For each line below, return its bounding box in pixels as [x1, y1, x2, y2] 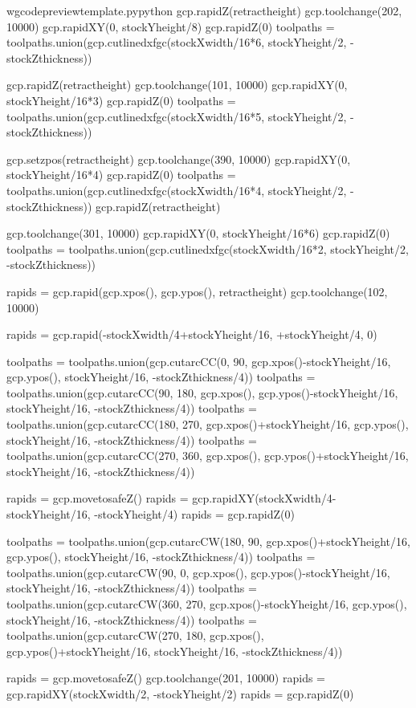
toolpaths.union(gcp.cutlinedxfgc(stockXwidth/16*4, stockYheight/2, [6, 181, 347, 198]
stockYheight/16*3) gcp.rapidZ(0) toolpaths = [6, 92, 236, 108]
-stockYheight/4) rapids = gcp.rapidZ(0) [94, 506, 295, 523]
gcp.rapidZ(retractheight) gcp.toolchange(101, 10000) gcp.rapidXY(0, [6, 76, 348, 93]
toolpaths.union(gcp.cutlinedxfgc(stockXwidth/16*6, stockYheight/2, [6, 34, 347, 51]
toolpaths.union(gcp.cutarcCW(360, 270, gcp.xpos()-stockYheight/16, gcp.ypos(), [6, 596, 407, 612]
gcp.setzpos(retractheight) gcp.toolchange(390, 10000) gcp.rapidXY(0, [6, 150, 351, 167]
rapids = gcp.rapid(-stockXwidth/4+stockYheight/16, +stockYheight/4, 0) [6, 326, 377, 343]
